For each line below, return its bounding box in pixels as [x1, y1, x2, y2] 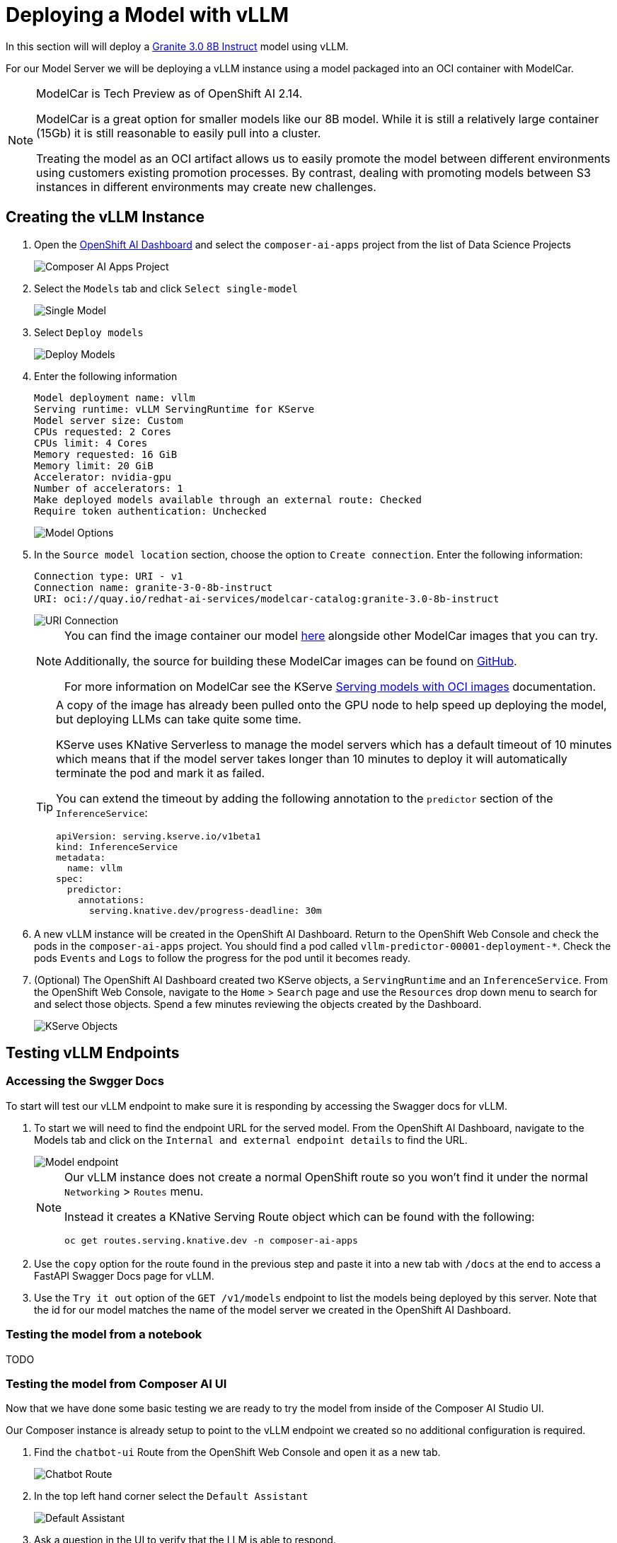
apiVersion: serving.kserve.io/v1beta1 [56, 830, 261, 842]
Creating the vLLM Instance [6, 208, 205, 226]
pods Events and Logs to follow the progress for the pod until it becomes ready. [34, 951, 410, 964]
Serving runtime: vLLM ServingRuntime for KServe [34, 403, 315, 415]
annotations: [78, 894, 145, 905]
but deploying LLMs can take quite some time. [56, 711, 301, 726]
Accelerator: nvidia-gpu [34, 471, 171, 483]
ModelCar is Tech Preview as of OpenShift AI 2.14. [36, 86, 303, 101]
